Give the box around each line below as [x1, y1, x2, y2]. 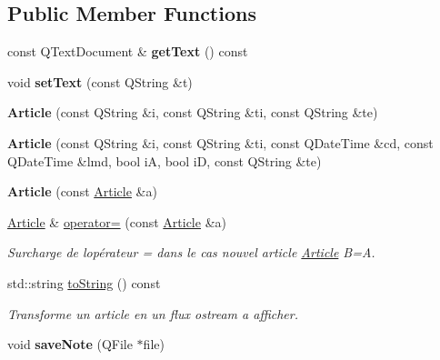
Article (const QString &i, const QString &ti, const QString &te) [7, 103, 378, 122]
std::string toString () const [7, 273, 161, 292]
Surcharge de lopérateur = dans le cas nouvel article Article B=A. [7, 243, 375, 262]
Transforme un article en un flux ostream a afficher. [7, 304, 298, 323]
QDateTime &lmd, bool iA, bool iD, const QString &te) [7, 151, 322, 170]
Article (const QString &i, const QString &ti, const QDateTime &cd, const [7, 133, 434, 152]
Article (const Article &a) [7, 182, 157, 201]
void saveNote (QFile [7, 335, 133, 354]
